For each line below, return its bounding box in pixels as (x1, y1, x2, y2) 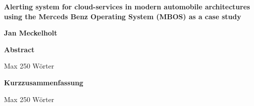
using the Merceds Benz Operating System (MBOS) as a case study (4, 11, 241, 21)
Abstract (4, 44, 35, 54)
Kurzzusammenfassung (4, 77, 84, 87)
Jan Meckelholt (4, 28, 57, 38)
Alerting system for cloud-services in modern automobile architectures (4, 1, 250, 11)
